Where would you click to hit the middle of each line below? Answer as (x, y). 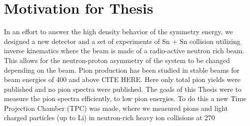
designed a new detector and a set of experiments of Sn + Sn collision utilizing (122, 41)
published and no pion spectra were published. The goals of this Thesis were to (123, 89)
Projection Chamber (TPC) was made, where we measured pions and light (116, 108)
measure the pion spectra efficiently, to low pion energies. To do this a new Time (125, 98)
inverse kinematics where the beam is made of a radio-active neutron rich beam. (124, 51)
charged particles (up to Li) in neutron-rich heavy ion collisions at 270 (110, 117)
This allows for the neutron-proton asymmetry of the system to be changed (117, 60)
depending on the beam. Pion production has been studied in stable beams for (122, 70)
